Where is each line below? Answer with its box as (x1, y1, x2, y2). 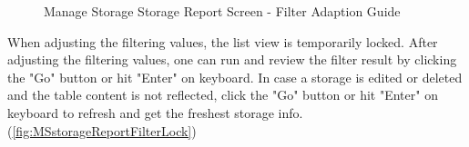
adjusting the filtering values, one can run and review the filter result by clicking (7, 50, 457, 69)
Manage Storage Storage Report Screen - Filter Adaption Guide (44, 2, 401, 20)
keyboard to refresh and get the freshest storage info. (7, 103, 303, 122)
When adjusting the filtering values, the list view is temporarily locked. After (7, 32, 438, 51)
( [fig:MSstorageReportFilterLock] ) (7, 121, 197, 140)
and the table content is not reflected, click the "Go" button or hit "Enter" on (7, 85, 438, 104)
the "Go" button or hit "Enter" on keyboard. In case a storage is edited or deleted (7, 67, 463, 86)
